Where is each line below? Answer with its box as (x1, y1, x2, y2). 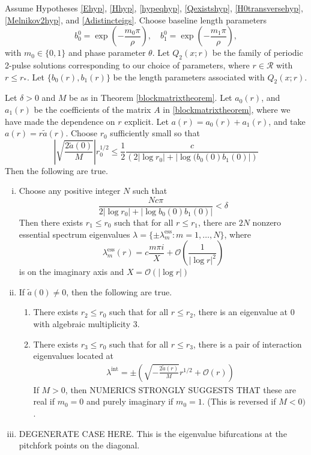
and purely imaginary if (86, 395, 174, 408)
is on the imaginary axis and (19, 265, 124, 278)
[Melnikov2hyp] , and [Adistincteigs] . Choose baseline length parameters (5, 13, 267, 26)
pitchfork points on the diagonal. (19, 439, 140, 451)
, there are (198, 216, 237, 228)
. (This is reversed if (202, 395, 276, 408)
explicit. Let (124, 115, 169, 127)
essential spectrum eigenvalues (19, 227, 130, 240)
